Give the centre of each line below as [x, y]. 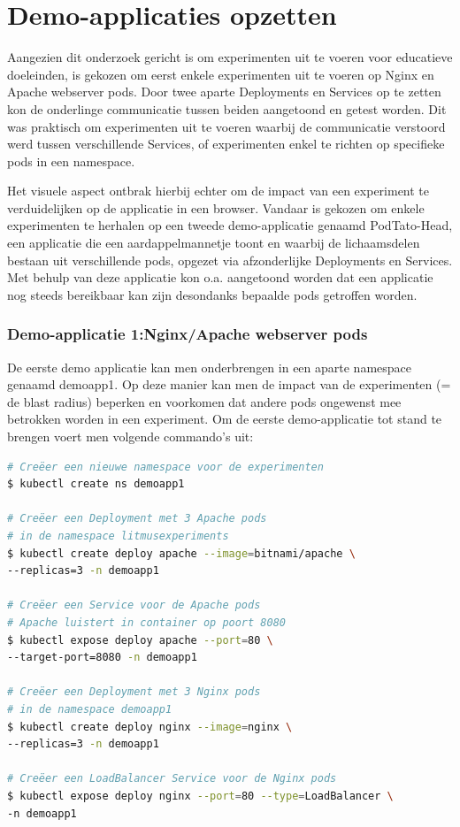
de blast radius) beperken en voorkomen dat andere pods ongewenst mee [204, 401]
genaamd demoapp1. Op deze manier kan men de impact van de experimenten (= [229, 384]
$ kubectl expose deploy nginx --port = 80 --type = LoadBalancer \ [200, 796]
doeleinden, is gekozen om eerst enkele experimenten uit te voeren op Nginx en [221, 74]
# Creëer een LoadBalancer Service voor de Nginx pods [172, 779]
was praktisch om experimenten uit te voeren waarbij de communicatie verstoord [226, 126]
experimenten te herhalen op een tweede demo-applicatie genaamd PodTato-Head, [230, 225]
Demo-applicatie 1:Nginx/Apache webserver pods [188, 334]
